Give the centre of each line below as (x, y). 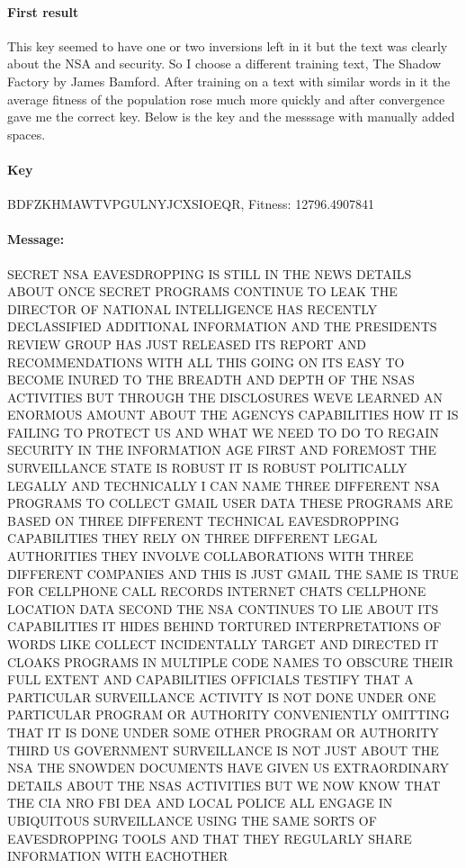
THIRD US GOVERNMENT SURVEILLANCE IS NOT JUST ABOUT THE (223, 750)
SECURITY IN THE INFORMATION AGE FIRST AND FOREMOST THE (222, 450)
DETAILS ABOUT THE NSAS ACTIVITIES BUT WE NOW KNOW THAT (224, 785)
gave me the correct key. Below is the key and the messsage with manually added (231, 117)
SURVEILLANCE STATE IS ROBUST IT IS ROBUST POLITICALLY (207, 468)
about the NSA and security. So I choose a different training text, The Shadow (224, 63)
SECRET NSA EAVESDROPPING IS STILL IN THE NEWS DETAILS (210, 273)
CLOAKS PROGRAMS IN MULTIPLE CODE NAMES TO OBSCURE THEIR (230, 661)
